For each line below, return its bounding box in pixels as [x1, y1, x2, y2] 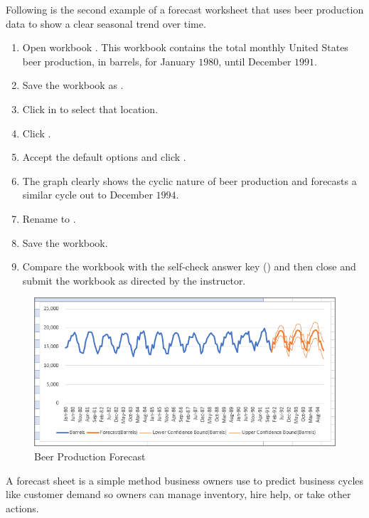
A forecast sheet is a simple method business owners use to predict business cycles [6, 472, 364, 487]
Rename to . [22, 211, 76, 226]
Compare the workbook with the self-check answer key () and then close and [22, 259, 356, 274]
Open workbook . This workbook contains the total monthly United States [22, 40, 348, 55]
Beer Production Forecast [34, 449, 146, 464]
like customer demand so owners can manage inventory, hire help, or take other [6, 487, 351, 502]
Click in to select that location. [22, 101, 159, 116]
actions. [6, 500, 39, 515]
